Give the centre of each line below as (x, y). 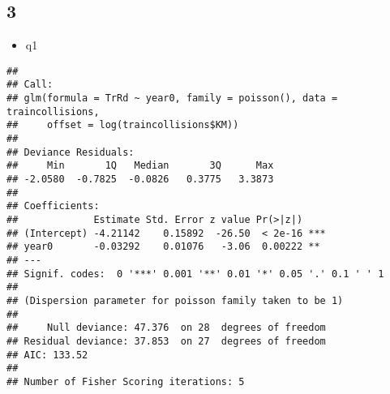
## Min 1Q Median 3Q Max (140, 166)
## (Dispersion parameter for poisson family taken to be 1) (175, 300)
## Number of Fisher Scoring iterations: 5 (126, 381)
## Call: (30, 85)
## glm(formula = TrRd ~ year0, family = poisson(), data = (172, 98)
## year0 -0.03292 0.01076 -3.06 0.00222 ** (163, 247)
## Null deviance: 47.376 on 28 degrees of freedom (166, 328)
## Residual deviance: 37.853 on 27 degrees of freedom (166, 341)
